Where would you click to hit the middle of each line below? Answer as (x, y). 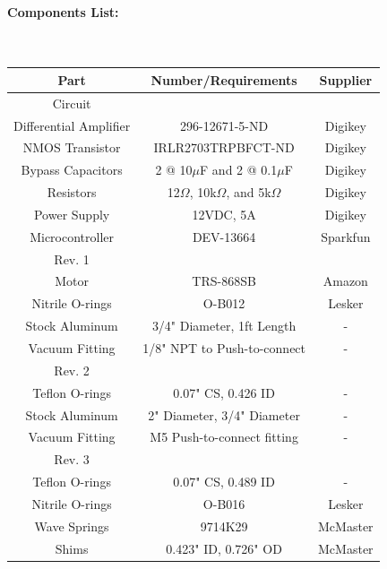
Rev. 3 (72, 459)
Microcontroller (72, 236)
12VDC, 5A (224, 214)
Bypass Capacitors (72, 170)
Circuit (72, 103)
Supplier (346, 79)
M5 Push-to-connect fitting (224, 437)
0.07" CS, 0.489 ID (224, 482)
